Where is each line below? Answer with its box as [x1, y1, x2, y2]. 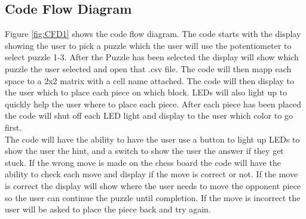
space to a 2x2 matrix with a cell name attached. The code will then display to [5, 74, 294, 87]
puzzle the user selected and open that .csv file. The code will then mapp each [5, 62, 292, 75]
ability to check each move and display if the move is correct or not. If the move [5, 168, 298, 180]
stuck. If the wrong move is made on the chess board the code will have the [5, 156, 281, 168]
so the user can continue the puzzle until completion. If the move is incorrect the [5, 191, 301, 203]
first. [5, 121, 22, 133]
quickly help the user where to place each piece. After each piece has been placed [5, 97, 302, 110]
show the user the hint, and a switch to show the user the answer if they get [5, 144, 284, 157]
